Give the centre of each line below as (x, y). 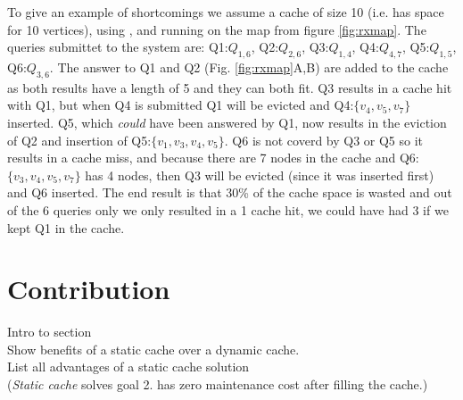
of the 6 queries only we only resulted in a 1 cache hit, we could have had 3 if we (228, 209)
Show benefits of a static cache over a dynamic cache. (153, 349)
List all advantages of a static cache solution (128, 367)
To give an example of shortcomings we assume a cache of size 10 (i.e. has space (226, 12)
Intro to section (50, 332)
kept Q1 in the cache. (66, 227)
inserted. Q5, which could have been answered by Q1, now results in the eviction (227, 122)
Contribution (89, 289)
